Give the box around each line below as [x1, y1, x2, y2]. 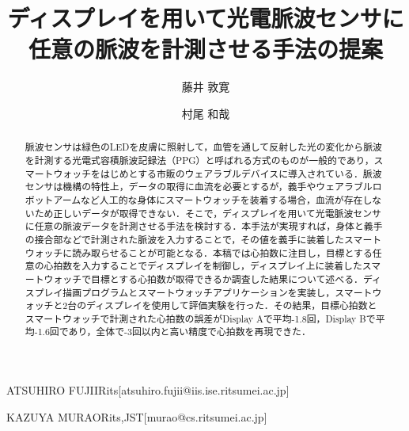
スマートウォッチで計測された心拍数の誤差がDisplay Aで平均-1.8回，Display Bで [25, 311, 376, 325]
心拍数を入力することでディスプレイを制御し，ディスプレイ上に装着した [44, 259, 362, 273]
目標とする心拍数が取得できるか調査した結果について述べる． [91, 272, 363, 285]
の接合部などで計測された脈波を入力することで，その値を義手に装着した [25, 232, 345, 246]
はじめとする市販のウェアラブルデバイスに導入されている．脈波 [100, 166, 382, 180]
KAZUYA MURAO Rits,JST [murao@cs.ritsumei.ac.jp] [6, 408, 267, 425]
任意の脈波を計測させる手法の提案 [28, 32, 383, 65]
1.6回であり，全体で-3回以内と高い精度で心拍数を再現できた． [37, 325, 311, 338]
